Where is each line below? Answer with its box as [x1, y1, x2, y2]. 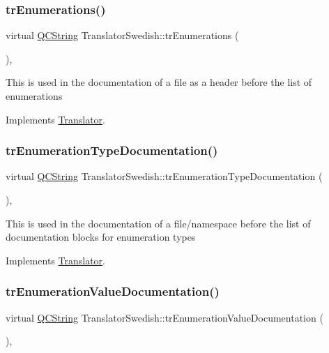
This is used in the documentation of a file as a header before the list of [6, 75, 312, 89]
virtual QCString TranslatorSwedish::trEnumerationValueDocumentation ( [6, 310, 323, 324]
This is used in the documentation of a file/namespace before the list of [6, 216, 311, 230]
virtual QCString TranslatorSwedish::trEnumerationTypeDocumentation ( [6, 169, 323, 183]
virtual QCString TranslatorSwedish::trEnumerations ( [6, 28, 239, 43]
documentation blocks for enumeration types [6, 230, 196, 244]
